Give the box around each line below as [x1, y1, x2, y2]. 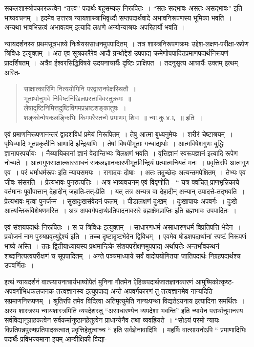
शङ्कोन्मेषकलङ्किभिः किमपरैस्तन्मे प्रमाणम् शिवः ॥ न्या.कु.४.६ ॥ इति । [23, 112, 203, 122]
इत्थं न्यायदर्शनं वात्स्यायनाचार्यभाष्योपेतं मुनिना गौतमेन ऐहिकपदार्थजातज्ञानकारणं [4, 276, 193, 286]
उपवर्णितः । [4, 260, 34, 270]
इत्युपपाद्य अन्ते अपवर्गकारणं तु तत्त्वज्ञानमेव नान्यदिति [85, 286, 212, 296]
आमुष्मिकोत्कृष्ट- [195, 276, 234, 286]
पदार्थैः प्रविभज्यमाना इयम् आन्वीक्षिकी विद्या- [4, 334, 107, 344]
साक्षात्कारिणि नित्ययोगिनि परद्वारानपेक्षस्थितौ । [23, 84, 137, 94]
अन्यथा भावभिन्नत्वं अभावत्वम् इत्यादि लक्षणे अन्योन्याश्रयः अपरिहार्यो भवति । [4, 22, 186, 32]
